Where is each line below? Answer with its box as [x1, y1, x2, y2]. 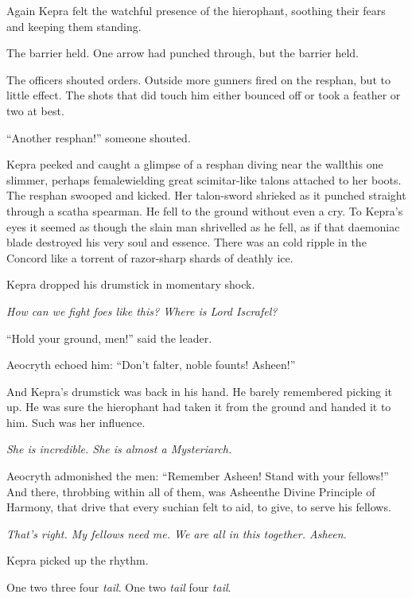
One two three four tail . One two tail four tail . [6, 579, 231, 596]
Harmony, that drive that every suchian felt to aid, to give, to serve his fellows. [6, 499, 391, 515]
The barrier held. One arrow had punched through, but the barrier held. [6, 45, 359, 61]
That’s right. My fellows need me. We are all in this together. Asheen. [6, 525, 347, 542]
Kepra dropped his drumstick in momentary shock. [6, 276, 255, 293]
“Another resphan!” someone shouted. [6, 129, 191, 146]
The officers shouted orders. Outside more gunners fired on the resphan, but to [6, 71, 391, 87]
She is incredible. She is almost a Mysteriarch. [6, 441, 232, 457]
